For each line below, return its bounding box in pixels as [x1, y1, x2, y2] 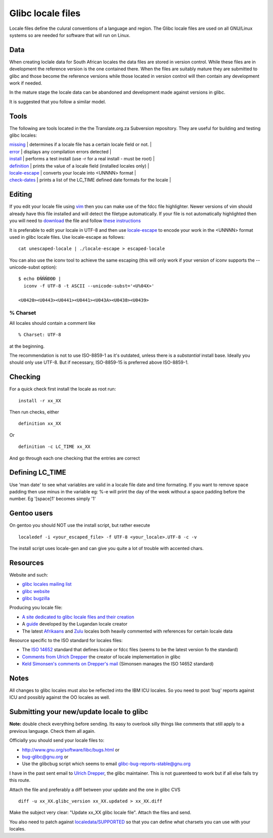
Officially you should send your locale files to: [9, 737, 105, 743]
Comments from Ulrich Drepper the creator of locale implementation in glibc [22, 653, 180, 660]
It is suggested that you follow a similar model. [9, 99, 106, 105]
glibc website [22, 588, 50, 594]
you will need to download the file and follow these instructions [9, 218, 141, 224]
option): [40, 264, 58, 270]
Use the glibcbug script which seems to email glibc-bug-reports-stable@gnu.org [22, 761, 191, 767]
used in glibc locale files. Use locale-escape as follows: [9, 234, 125, 240]
